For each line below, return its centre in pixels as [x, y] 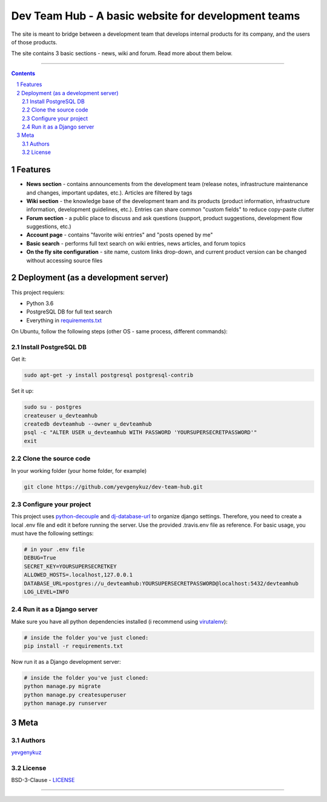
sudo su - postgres [53, 407]
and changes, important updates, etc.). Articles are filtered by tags [109, 192]
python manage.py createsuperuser [75, 695]
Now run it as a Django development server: [66, 662]
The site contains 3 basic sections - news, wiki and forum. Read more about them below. [122, 53]
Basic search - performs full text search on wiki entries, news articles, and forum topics [136, 243]
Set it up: [22, 391]
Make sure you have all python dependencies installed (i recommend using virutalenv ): [119, 621]
